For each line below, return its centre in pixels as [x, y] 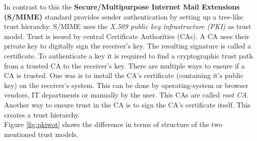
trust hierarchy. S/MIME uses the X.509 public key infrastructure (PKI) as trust [128, 26]
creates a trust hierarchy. [42, 114]
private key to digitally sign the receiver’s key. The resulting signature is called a [128, 46]
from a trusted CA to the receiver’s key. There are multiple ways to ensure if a [124, 65]
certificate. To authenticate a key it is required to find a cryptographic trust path [128, 55]
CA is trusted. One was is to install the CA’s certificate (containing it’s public [124, 75]
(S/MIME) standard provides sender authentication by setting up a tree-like [124, 16]
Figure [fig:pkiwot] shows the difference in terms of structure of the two [113, 124]
